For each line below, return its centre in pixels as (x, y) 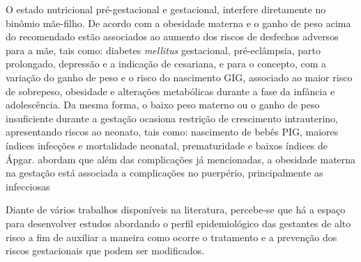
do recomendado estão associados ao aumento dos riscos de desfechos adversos (172, 36)
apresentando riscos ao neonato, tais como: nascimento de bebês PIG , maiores (172, 132)
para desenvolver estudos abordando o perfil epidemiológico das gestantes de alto (178, 223)
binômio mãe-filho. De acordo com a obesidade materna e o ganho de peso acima (178, 23)
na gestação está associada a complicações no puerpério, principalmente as (164, 173)
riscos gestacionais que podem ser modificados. (105, 251)
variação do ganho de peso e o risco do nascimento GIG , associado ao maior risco (179, 77)
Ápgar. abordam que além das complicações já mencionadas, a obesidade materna (181, 159)
